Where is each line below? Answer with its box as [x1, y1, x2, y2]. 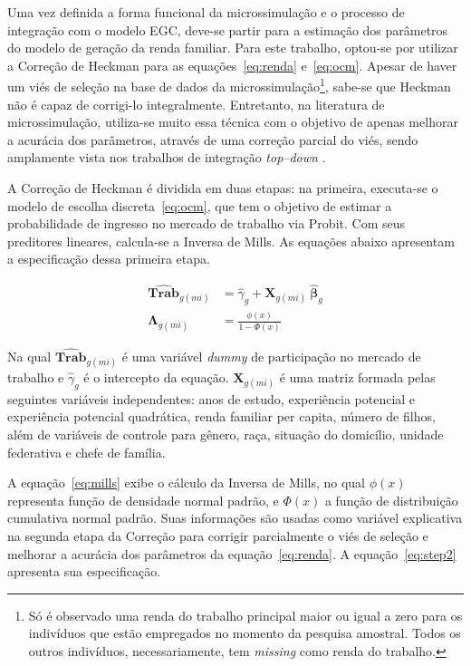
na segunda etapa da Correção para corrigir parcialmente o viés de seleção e [7, 526, 428, 545]
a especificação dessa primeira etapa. [7, 249, 210, 268]
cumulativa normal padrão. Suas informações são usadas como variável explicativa [7, 508, 463, 527]
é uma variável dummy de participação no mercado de [121, 346, 421, 365]
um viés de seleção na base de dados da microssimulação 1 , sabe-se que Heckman [7, 74, 451, 96]
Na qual [7, 346, 52, 365]
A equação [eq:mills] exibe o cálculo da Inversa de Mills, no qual [7, 473, 365, 492]
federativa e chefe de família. [7, 442, 166, 461]
